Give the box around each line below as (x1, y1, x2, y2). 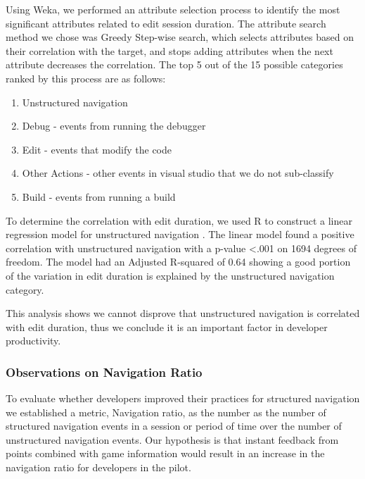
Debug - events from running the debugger (22, 118, 206, 133)
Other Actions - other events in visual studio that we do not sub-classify (22, 166, 334, 180)
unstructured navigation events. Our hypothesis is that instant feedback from (6, 432, 339, 447)
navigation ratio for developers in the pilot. (6, 460, 191, 475)
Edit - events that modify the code (22, 142, 172, 156)
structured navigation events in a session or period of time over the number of (6, 418, 342, 433)
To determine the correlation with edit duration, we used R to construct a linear (6, 213, 352, 228)
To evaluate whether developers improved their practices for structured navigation (6, 391, 360, 406)
